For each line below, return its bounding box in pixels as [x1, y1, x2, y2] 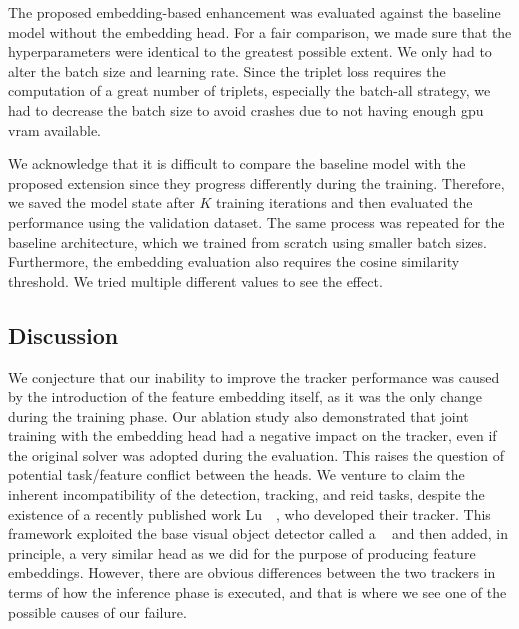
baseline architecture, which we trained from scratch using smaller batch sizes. [8, 231, 487, 252]
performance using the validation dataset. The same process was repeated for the [8, 211, 505, 232]
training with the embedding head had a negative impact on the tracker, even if [8, 425, 497, 446]
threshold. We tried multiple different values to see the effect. [8, 270, 383, 291]
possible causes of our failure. [8, 601, 187, 622]
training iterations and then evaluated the [216, 192, 473, 213]
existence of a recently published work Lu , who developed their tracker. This [8, 503, 491, 524]
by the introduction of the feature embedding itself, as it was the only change [8, 386, 482, 407]
